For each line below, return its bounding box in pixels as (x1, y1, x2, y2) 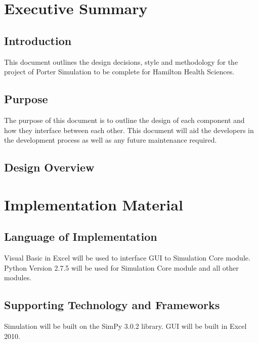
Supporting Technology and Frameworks (4, 297, 220, 313)
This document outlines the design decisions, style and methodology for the (4, 56, 238, 67)
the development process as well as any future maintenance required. (4, 135, 217, 145)
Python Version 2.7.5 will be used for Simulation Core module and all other (4, 262, 239, 273)
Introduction (4, 32, 72, 48)
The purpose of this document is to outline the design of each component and (4, 114, 245, 125)
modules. (4, 272, 32, 283)
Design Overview (4, 159, 95, 175)
